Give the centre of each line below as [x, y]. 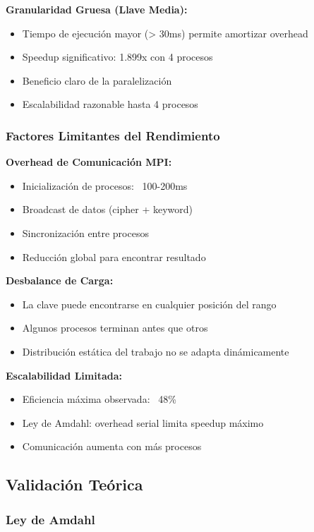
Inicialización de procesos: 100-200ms [105, 185]
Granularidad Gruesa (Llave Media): [97, 9]
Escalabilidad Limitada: [64, 375]
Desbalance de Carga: [60, 280]
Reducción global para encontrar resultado [114, 256]
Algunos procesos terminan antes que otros [115, 328]
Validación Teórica [74, 484]
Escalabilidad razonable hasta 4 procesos [110, 104]
